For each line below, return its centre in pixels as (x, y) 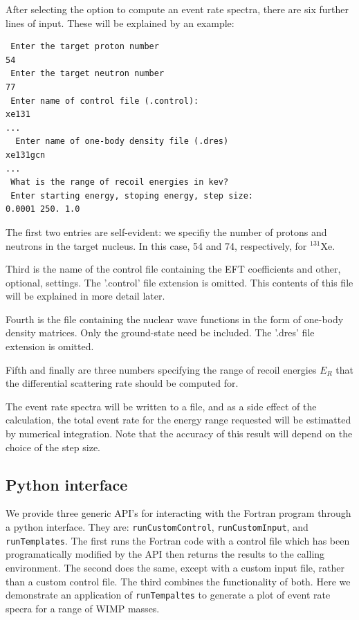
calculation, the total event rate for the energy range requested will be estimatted (178, 420)
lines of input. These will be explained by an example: (120, 22)
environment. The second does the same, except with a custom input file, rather (175, 567)
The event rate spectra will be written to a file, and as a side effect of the (161, 406)
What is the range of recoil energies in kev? (120, 182)
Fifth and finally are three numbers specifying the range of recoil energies (161, 369)
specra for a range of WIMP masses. (83, 608)
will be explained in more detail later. (85, 296)
